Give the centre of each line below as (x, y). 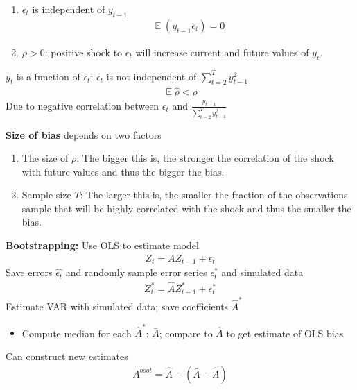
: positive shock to (84, 52)
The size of (45, 158)
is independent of (69, 9)
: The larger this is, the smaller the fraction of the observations (214, 195)
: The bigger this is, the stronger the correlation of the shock (205, 158)
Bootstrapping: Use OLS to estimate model (102, 245)
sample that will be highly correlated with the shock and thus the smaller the (186, 208)
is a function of (48, 76)
